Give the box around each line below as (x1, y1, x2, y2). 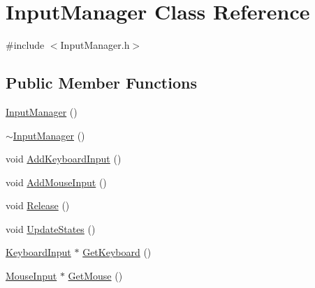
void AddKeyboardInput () (6, 151, 122, 166)
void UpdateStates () (6, 221, 96, 236)
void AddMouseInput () (6, 174, 107, 189)
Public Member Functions (6, 72, 197, 93)
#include (6, 38, 45, 52)
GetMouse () (68, 268, 123, 283)
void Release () (6, 198, 70, 213)
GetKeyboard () (82, 245, 152, 259)
